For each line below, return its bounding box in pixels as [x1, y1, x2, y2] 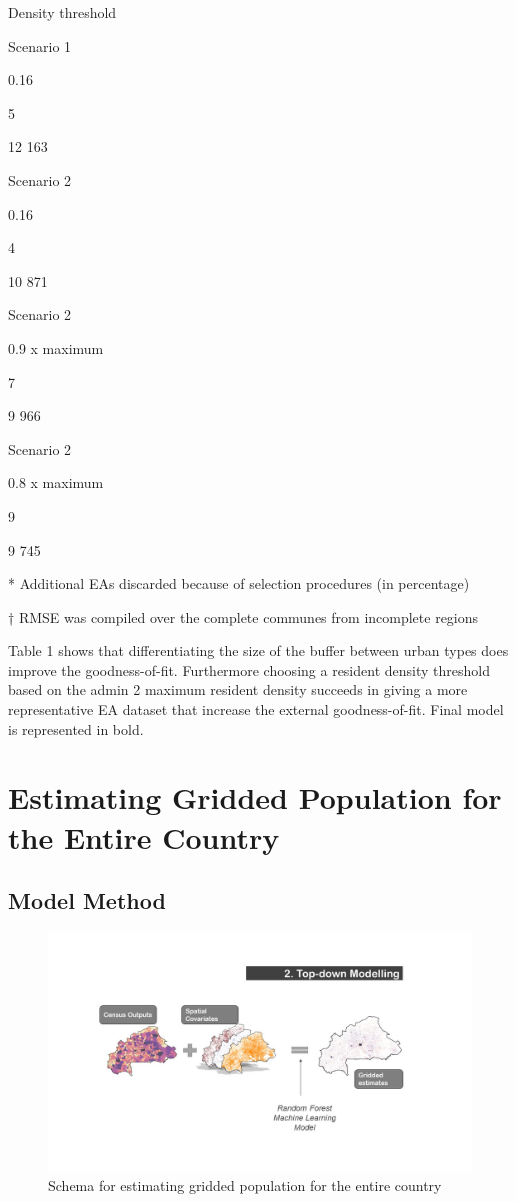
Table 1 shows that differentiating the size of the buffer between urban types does [8, 640, 509, 661]
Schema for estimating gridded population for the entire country [48, 1175, 442, 1196]
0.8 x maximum [8, 472, 104, 493]
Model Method [8, 885, 166, 916]
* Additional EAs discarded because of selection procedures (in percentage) [8, 573, 470, 594]
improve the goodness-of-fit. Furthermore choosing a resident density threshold [8, 659, 490, 680]
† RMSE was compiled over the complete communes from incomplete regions [8, 606, 479, 627]
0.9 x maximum [8, 337, 104, 358]
